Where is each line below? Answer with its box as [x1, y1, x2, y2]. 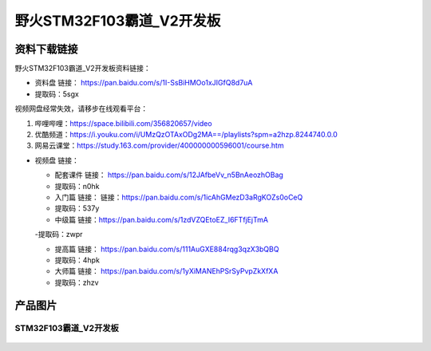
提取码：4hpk [54, 255, 100, 265]
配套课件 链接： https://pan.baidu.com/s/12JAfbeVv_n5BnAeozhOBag [54, 170, 283, 179]
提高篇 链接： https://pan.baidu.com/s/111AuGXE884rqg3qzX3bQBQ [54, 244, 279, 254]
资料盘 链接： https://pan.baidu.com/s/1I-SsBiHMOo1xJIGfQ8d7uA [34, 78, 253, 88]
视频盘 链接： [34, 156, 79, 165]
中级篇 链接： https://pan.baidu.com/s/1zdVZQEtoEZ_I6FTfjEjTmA [54, 215, 269, 224]
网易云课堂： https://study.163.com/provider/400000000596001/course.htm [34, 140, 284, 151]
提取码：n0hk [54, 181, 100, 191]
